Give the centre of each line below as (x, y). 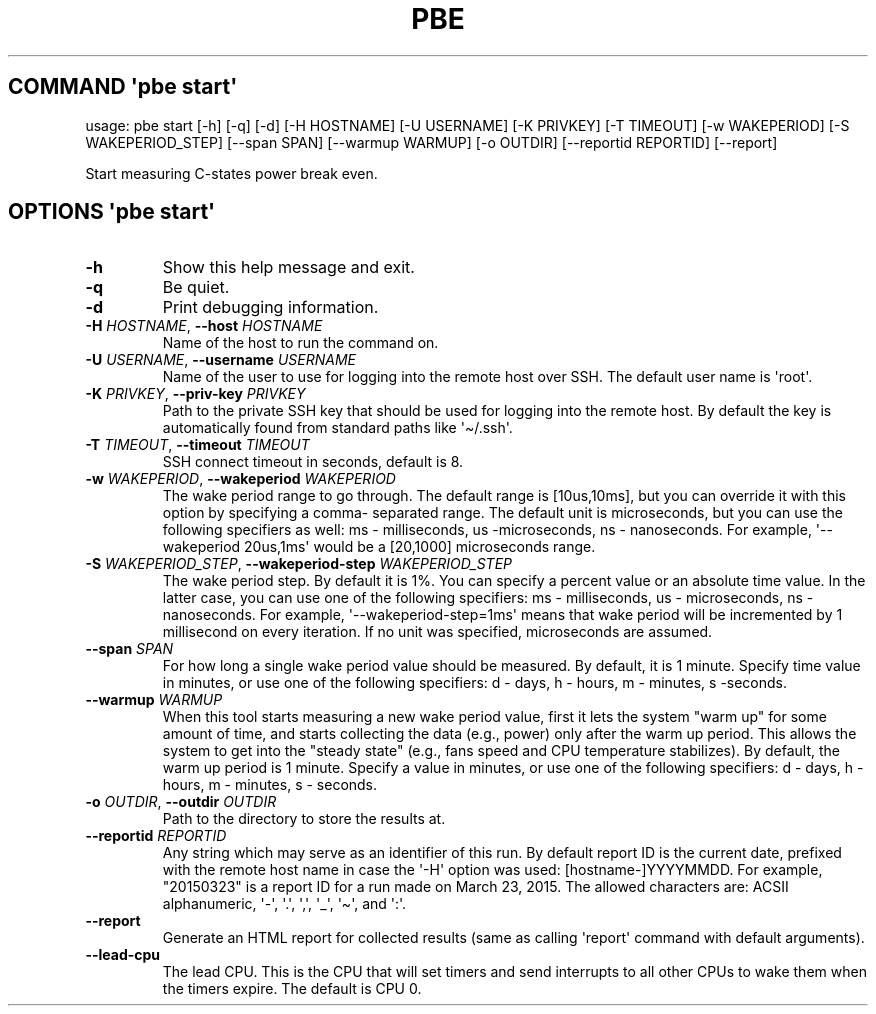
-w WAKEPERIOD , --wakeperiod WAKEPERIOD (240, 479)
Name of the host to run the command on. (300, 343)
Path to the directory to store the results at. (304, 819)
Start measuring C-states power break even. (231, 173)
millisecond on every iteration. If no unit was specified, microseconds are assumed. (437, 632)
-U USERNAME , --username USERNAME (220, 360)
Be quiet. (196, 287)
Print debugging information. (270, 307)
